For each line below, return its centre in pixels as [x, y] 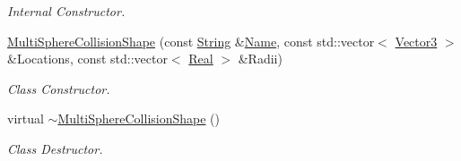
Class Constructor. [59, 88]
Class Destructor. [55, 148]
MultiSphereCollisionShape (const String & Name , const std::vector [191, 41]
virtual [26, 119]
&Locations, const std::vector [87, 59]
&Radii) [260, 59]
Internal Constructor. [66, 11]
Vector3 [416, 41]
